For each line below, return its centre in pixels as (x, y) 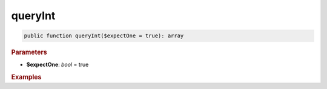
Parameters (29, 52)
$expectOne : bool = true (58, 65)
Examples (26, 77)
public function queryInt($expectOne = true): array (104, 36)
